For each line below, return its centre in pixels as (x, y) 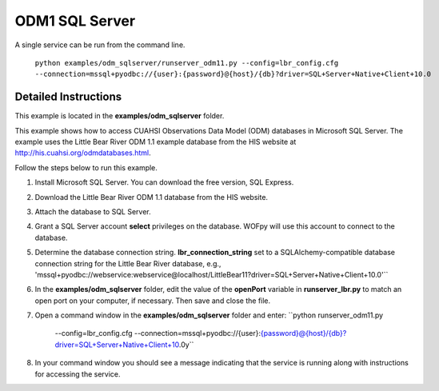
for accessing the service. (78, 374)
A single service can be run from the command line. (100, 45)
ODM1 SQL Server (75, 21)
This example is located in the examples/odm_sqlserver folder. (120, 116)
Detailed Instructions (68, 97)
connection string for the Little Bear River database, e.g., (128, 263)
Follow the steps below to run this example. (86, 167)
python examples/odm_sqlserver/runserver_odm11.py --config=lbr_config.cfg (187, 63)
